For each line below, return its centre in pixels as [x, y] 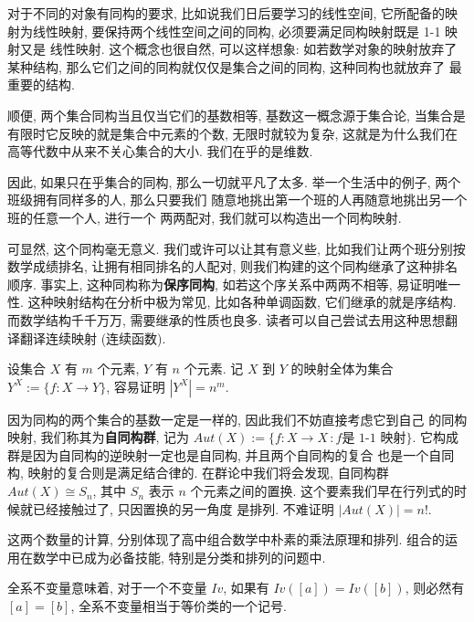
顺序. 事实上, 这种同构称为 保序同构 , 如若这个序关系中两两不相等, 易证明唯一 [234, 284]
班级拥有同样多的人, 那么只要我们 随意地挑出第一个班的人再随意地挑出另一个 [237, 200]
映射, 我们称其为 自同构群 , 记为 [99, 437]
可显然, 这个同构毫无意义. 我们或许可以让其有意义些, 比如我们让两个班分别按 [237, 248]
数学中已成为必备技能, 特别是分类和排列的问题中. [179, 557]
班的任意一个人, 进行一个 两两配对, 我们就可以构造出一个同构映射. [205, 217]
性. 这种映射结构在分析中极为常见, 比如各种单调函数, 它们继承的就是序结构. [232, 302]
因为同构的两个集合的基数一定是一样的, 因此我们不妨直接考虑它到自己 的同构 [237, 419]
